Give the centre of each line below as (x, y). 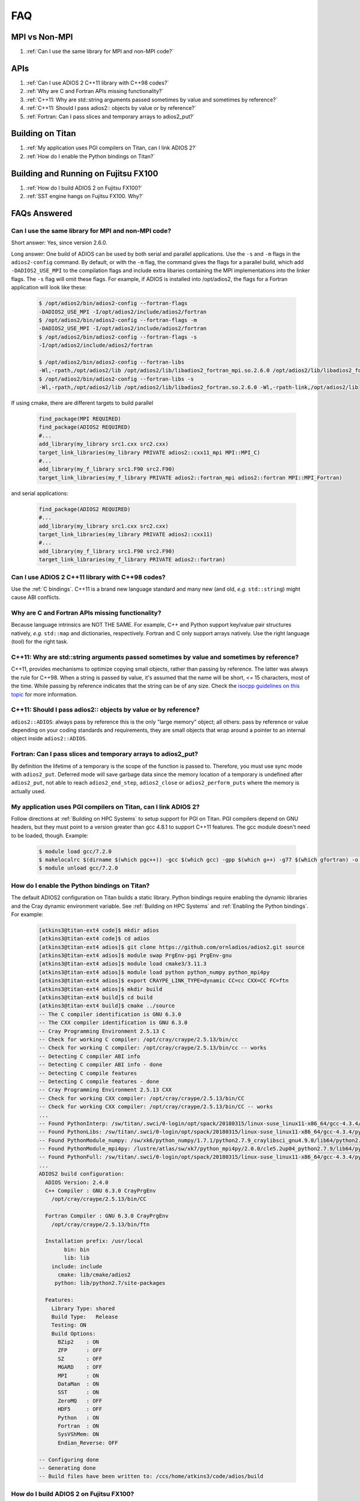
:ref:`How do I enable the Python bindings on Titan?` (91, 156)
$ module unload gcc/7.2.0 (78, 868)
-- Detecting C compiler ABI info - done (100, 1065)
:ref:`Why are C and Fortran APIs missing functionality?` (95, 91)
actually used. (28, 791)
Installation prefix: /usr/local (94, 1241)
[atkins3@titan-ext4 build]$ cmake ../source (107, 1006)
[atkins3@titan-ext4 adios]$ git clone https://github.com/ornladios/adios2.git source (172, 947)
